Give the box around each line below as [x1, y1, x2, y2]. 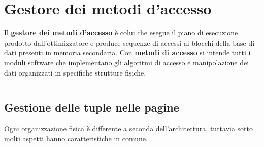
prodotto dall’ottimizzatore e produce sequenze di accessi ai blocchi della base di [4, 37, 255, 48]
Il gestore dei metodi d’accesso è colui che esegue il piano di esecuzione [4, 27, 238, 38]
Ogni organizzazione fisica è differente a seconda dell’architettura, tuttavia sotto [4, 123, 253, 134]
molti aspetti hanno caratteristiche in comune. [4, 133, 148, 143]
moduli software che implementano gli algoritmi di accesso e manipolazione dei [4, 57, 249, 67]
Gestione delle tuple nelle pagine [4, 99, 179, 115]
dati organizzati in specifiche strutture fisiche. [4, 67, 146, 78]
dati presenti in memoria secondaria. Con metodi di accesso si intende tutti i [4, 47, 251, 58]
